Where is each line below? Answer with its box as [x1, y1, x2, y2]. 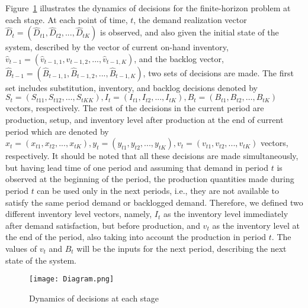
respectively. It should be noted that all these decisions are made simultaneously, [5, 150, 299, 162]
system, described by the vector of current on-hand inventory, [5, 41, 229, 53]
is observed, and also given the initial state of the [100, 26, 279, 38]
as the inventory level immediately [163, 208, 288, 220]
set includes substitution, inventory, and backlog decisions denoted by [5, 81, 258, 93]
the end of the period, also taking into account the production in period [5, 231, 267, 243]
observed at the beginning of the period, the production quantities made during [5, 173, 294, 185]
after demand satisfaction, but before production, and [5, 219, 200, 231]
